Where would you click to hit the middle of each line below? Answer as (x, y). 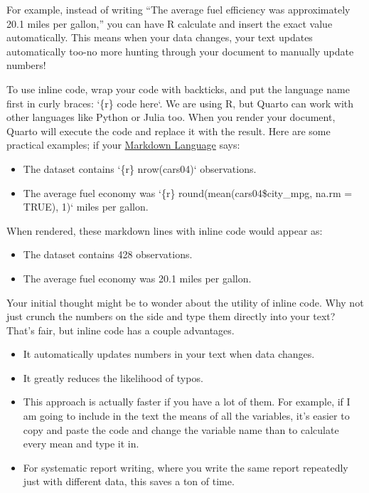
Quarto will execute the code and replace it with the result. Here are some (169, 131)
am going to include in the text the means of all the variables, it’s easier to (186, 416)
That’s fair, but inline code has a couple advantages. (121, 330)
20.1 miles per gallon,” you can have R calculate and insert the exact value (170, 23)
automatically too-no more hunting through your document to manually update (180, 51)
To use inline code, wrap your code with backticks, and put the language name (178, 89)
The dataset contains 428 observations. (108, 254)
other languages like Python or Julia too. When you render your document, (171, 117)
